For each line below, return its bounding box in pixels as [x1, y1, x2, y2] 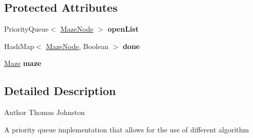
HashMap [4, 40, 34, 51]
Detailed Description [4, 83, 116, 99]
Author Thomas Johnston [4, 107, 85, 118]
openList [108, 24, 139, 34]
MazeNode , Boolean [46, 40, 109, 51]
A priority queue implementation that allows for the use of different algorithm [4, 124, 249, 134]
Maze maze [4, 58, 41, 68]
